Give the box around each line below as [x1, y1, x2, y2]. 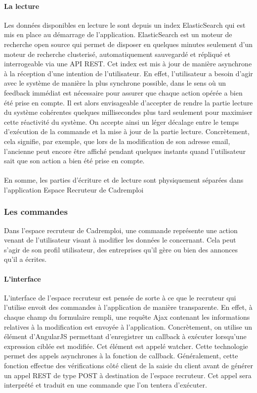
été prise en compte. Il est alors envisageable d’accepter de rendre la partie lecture [4, 97, 253, 107]
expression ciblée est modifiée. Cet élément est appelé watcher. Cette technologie [4, 341, 248, 351]
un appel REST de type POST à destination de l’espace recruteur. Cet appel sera [4, 370, 252, 380]
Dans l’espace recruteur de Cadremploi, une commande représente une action [4, 225, 238, 235]
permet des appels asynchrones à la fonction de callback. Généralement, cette [4, 350, 238, 361]
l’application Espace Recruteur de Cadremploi [4, 184, 144, 195]
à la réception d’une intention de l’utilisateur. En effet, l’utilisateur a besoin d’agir [4, 68, 253, 78]
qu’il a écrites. [4, 254, 47, 264]
